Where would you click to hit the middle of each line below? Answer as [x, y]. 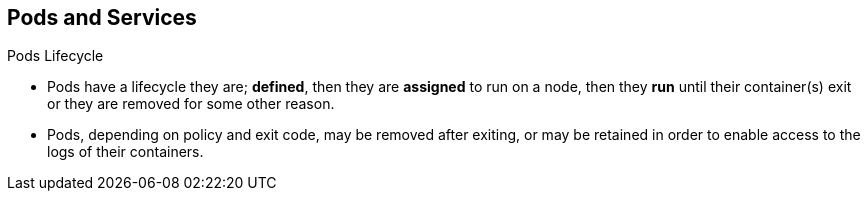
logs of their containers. [125, 152]
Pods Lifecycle [55, 56]
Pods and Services [102, 17]
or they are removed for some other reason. [191, 104]
